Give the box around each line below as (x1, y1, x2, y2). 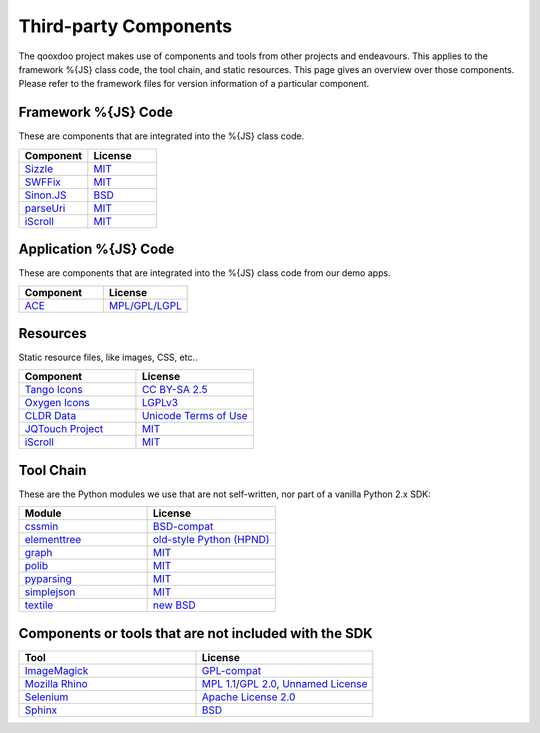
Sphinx (24, 703, 58, 717)
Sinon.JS (24, 188, 67, 202)
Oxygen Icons (24, 396, 90, 410)
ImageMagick (24, 663, 89, 677)
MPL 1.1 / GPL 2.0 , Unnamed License (201, 676, 368, 690)
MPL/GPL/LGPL (108, 298, 182, 312)
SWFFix (24, 175, 62, 189)
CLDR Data (24, 409, 77, 423)
